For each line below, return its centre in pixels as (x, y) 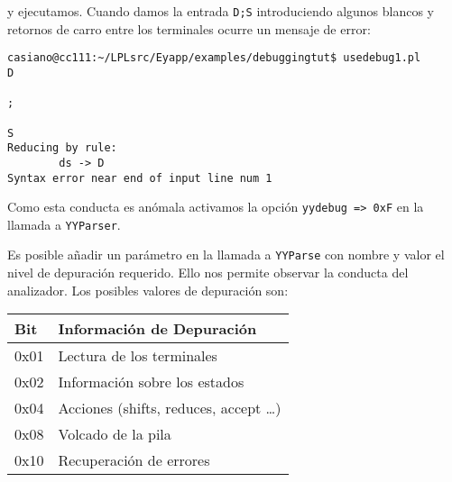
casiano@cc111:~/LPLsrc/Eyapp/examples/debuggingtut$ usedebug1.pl (214, 58)
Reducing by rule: (62, 148)
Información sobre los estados (151, 382)
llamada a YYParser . (64, 224)
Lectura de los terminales (138, 356)
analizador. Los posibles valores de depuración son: (148, 290)
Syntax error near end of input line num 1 (140, 178)
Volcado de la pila (115, 434)
